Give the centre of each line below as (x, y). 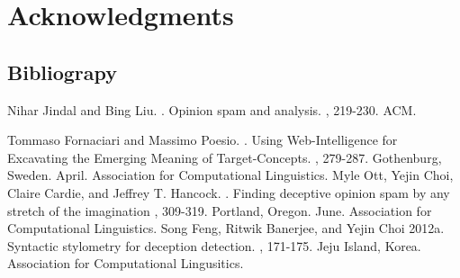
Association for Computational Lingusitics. (126, 263)
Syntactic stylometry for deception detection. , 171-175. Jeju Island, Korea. (214, 245)
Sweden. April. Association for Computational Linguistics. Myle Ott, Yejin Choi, (230, 175)
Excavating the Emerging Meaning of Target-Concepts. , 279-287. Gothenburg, (225, 157)
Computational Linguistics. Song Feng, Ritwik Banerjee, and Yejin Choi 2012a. (226, 228)
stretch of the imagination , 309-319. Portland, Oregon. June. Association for (220, 210)
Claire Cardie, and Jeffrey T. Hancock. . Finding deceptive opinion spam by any (229, 192)
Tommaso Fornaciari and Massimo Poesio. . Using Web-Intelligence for (203, 140)
